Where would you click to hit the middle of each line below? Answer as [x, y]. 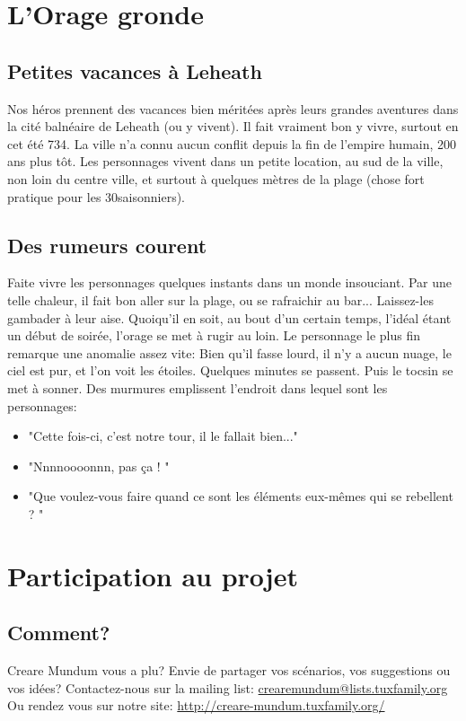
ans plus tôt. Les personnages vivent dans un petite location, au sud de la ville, [225, 161]
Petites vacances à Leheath [135, 70]
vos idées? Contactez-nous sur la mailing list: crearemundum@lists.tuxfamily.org [228, 687]
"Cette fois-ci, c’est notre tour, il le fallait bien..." [163, 436]
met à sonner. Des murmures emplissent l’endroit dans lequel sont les [198, 387]
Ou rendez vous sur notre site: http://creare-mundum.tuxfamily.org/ [196, 705]
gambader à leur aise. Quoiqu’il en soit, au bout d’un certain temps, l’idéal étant [229, 317]
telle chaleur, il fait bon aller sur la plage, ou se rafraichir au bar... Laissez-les [220, 299]
